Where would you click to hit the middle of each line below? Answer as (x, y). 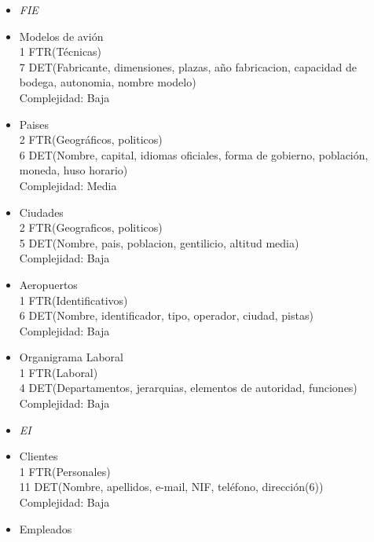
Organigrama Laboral (71, 357)
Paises (34, 124)
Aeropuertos (48, 284)
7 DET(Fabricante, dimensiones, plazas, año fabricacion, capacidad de (188, 66)
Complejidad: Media (68, 185)
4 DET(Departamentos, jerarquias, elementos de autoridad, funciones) (188, 388)
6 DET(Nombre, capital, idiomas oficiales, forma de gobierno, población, (194, 154)
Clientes (38, 456)
